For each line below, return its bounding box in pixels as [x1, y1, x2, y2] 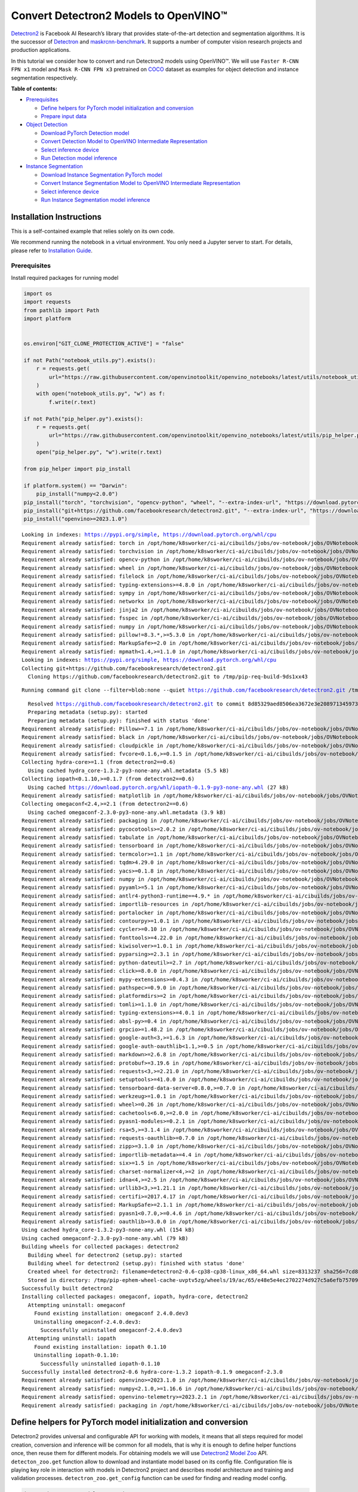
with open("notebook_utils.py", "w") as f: [36, 390, 165, 397]
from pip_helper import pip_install [23, 466, 131, 472]
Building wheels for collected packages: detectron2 [21, 1243, 179, 1250]
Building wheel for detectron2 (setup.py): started [27, 1251, 182, 1259]
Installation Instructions [11, 212, 102, 222]
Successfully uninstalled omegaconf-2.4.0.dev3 [40, 1327, 182, 1334]
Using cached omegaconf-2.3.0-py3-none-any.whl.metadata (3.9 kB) [27, 809, 226, 816]
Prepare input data [41, 113, 87, 120]
